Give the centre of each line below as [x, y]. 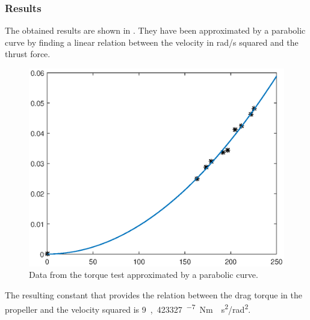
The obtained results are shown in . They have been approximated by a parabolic [155, 30]
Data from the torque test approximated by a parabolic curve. [144, 275]
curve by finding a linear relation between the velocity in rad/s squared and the [152, 42]
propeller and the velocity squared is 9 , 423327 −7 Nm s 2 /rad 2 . [128, 308]
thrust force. [28, 54]
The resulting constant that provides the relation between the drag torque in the [153, 294]
